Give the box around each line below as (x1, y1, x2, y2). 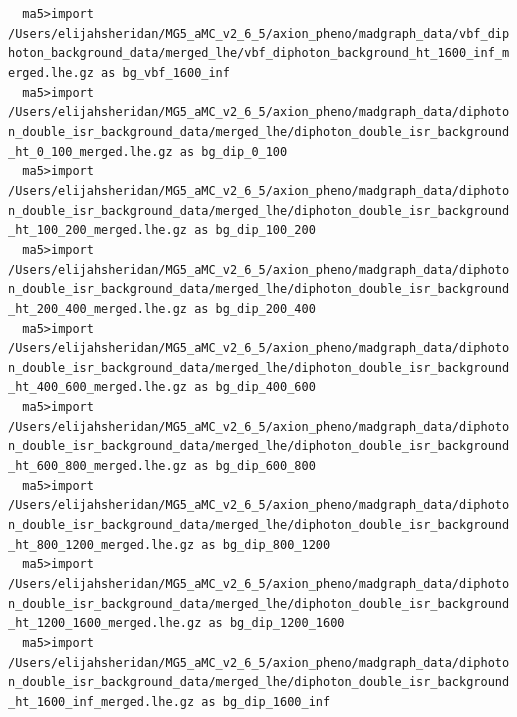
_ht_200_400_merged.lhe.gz (8, 301, 187, 316)
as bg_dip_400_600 (194, 380, 316, 395)
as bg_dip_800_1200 (201, 537, 331, 552)
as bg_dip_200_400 (194, 301, 316, 316)
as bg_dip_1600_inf (201, 694, 331, 709)
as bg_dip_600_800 (194, 459, 316, 474)
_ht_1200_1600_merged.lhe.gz (8, 616, 202, 631)
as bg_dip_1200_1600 (208, 616, 345, 631)
